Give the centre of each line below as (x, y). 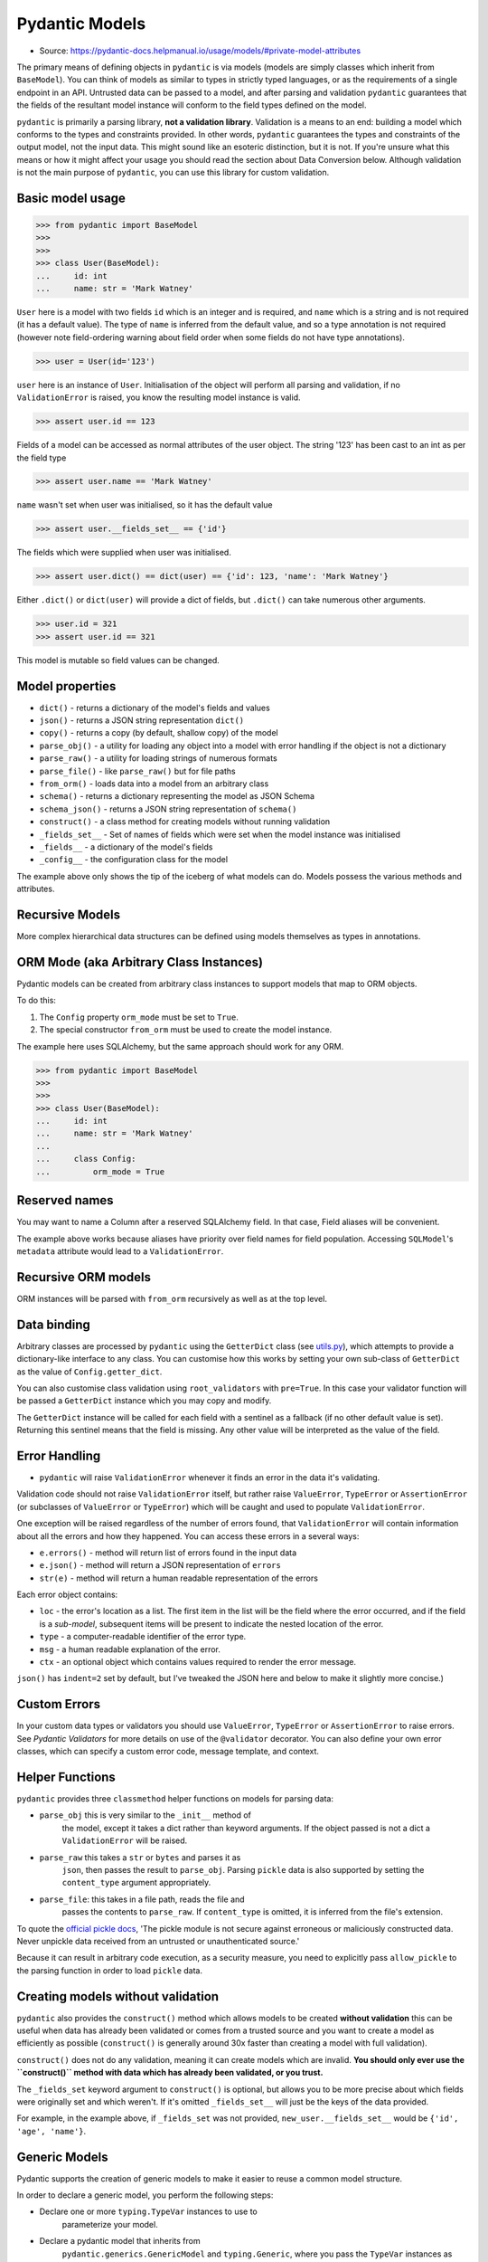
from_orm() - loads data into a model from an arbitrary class (154, 784)
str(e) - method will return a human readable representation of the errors (178, 1578)
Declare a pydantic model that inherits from (120, 2241)
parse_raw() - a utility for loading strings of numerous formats (158, 758)
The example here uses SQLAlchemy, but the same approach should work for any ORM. (180, 1046)
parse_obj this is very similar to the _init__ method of (145, 1815)
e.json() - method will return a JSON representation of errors (160, 1565)
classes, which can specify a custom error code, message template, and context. (168, 1752)
